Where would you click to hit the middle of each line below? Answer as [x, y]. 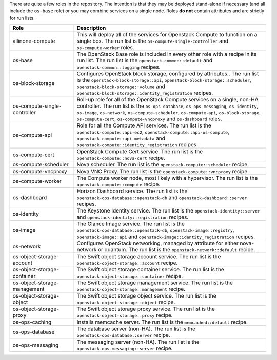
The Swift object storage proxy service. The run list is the [146, 309]
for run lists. [22, 18]
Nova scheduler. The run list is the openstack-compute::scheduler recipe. [163, 165]
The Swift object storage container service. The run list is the [150, 270]
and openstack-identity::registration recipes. [133, 217]
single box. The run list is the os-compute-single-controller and [152, 41]
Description [91, 28]
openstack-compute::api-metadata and [121, 138]
